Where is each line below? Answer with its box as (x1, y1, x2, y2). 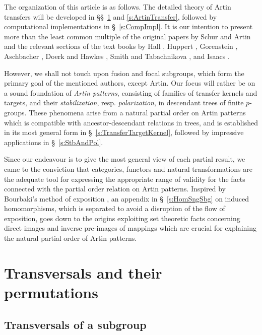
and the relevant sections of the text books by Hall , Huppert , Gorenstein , (4, 41, 238, 51)
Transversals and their (4, 262, 162, 283)
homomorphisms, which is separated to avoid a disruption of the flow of (4, 203, 225, 214)
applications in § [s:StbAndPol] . (4, 137, 103, 147)
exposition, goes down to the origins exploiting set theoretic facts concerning (4, 213, 240, 223)
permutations (4, 282, 98, 303)
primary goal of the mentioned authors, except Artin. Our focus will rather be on (4, 78, 255, 88)
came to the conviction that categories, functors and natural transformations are (4, 163, 252, 174)
